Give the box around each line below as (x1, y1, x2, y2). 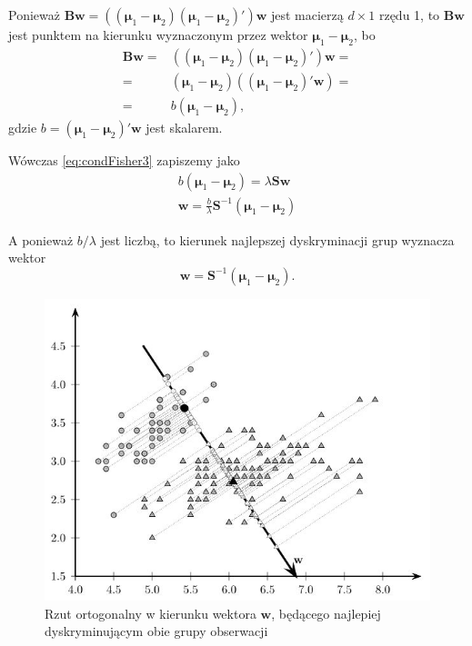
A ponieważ (8, 230, 74, 249)
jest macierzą (270, 5, 344, 24)
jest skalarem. (146, 117, 223, 136)
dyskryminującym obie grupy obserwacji (45, 621, 268, 641)
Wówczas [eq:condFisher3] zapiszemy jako (8, 150, 240, 169)
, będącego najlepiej (271, 603, 381, 622)
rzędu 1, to (378, 5, 440, 24)
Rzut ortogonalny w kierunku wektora (45, 603, 256, 622)
